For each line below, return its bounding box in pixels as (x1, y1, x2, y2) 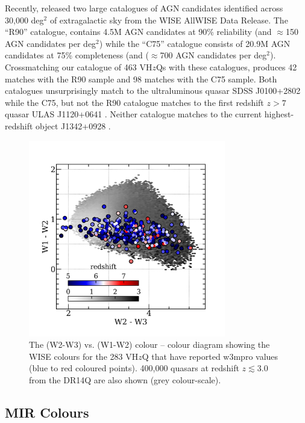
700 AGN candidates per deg (160, 49, 267, 61)
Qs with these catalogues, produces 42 (156, 60, 297, 73)
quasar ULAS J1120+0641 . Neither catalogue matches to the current (5, 108, 262, 120)
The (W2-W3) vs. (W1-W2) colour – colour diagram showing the (29, 338, 270, 351)
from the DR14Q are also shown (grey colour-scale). (29, 373, 221, 386)
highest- (264, 108, 294, 120)
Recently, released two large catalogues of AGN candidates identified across (5, 2, 283, 14)
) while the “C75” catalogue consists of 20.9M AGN (99, 37, 291, 49)
